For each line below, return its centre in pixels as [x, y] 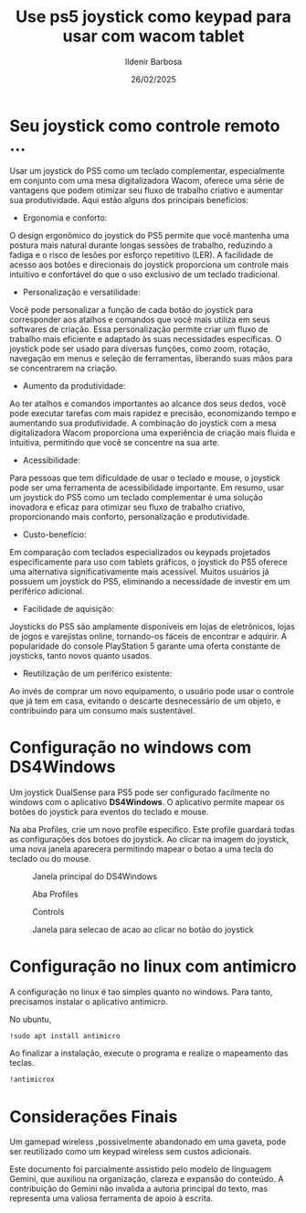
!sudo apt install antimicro [65, 1036]
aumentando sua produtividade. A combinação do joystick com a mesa [143, 423]
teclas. [22, 1063]
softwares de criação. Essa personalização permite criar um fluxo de [139, 329]
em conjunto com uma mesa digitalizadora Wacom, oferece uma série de [147, 180]
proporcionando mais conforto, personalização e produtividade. [130, 516]
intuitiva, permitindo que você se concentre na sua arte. [115, 442]
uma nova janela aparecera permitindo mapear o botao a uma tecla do [142, 849]
